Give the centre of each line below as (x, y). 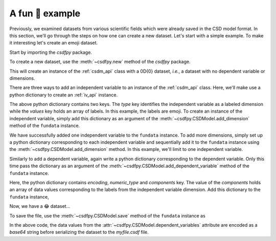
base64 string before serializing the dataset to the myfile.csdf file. (79, 232)
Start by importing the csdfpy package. (51, 52)
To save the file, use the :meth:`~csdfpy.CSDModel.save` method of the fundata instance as (107, 215)
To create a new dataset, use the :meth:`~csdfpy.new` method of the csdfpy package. (100, 62)
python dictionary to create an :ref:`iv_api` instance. (63, 95)
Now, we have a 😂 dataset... (40, 206)
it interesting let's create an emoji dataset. (54, 43)
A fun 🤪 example (45, 13)
